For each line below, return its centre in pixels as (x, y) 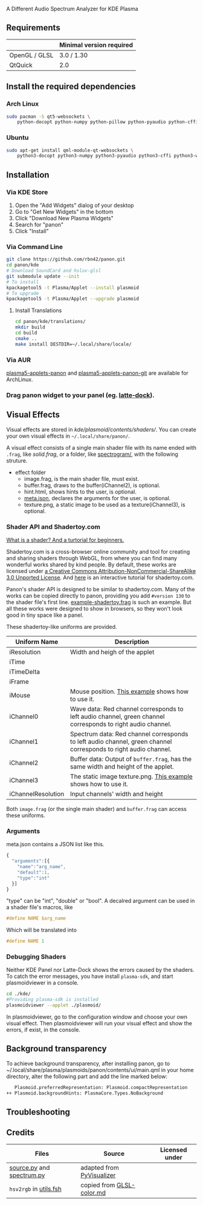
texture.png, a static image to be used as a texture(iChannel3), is (105, 504)
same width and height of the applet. (122, 766)
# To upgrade (23, 293)
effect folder (31, 472)
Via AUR (19, 359)
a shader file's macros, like (40, 908)
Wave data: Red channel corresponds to (127, 708)
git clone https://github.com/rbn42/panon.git (66, 260)
